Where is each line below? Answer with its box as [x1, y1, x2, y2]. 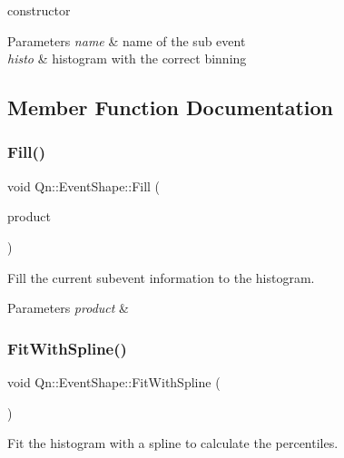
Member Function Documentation [7, 93, 334, 122]
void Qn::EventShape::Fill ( [7, 176, 161, 195]
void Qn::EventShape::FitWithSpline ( [7, 372, 221, 391]
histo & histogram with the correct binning [7, 49, 247, 68]
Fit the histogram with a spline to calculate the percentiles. [7, 434, 339, 453]
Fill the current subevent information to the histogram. [7, 268, 315, 287]
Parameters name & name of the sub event [7, 31, 246, 50]
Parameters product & [7, 298, 129, 317]
